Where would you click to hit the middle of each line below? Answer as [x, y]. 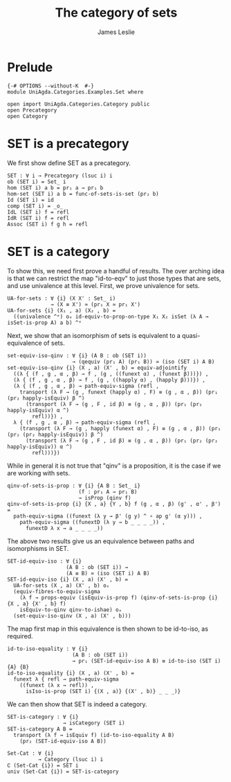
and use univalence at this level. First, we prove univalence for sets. [104, 285]
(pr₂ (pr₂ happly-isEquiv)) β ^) [55, 434]
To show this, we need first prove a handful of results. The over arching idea [116, 271]
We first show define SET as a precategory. [69, 163]
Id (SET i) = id [30, 200]
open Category [28, 116]
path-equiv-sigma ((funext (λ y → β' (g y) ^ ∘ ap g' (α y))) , [108, 516]
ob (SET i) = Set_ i [37, 182]
